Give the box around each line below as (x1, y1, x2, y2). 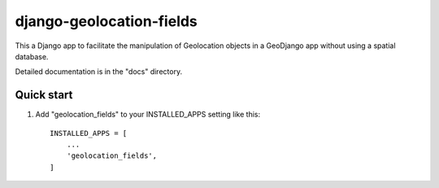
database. (15, 51, 49, 61)
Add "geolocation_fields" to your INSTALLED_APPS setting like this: (35, 110, 260, 120)
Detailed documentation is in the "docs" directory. (15, 67, 183, 77)
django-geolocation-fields (15, 12, 198, 30)
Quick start (15, 88, 73, 102)
